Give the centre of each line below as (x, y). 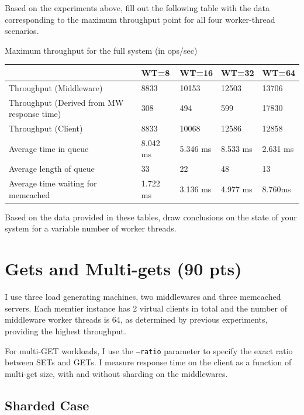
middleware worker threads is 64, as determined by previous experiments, (136, 319)
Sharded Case (47, 405)
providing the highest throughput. (65, 331)
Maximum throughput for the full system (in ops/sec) (101, 50)
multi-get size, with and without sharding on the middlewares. (116, 373)
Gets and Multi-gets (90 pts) (123, 269)
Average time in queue (49, 148)
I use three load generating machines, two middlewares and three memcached (143, 297)
